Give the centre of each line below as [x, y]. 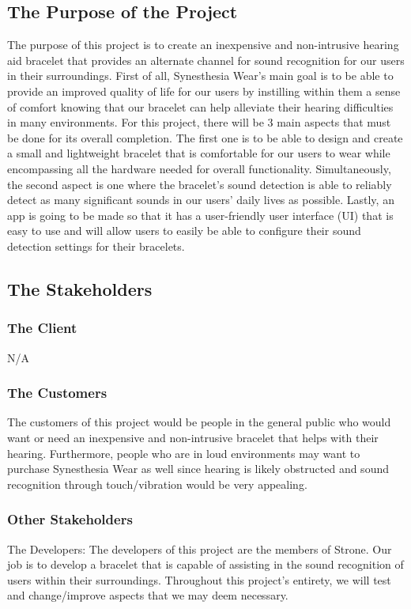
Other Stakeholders [70, 519]
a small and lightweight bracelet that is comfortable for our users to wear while [199, 153]
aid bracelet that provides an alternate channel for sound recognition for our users [206, 60]
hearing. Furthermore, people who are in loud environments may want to [184, 453]
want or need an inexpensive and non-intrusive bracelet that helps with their [193, 437]
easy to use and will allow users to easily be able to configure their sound [184, 231]
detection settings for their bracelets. [96, 246]
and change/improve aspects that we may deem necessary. [148, 595]
